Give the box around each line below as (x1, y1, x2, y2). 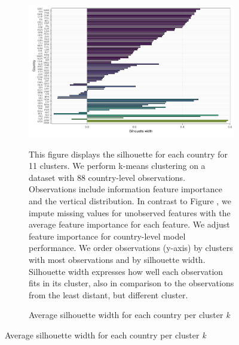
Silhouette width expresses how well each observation (29, 265, 223, 277)
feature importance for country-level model (29, 229, 186, 242)
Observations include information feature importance (29, 183, 222, 195)
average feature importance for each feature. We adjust (29, 218, 230, 231)
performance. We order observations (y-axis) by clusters (29, 241, 233, 254)
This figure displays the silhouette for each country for (29, 147, 228, 160)
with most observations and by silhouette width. (29, 253, 206, 265)
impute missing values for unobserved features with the (29, 206, 231, 219)
